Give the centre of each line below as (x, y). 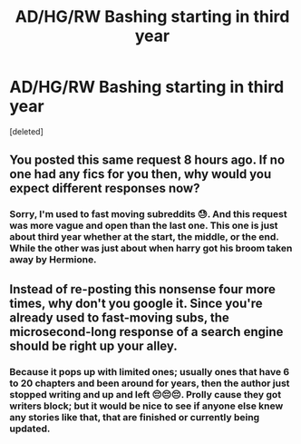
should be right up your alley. (94, 345)
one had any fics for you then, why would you (141, 174)
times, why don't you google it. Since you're (136, 303)
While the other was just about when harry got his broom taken (151, 249)
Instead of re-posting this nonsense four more (143, 289)
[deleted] (26, 131)
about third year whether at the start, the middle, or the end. (144, 237)
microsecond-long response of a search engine (146, 332)
